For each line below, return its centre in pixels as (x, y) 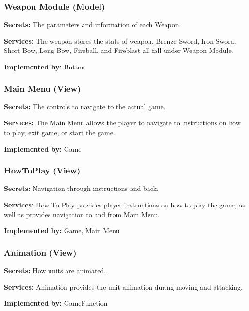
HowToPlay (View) (42, 170)
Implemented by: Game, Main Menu (62, 231)
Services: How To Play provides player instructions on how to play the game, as (125, 205)
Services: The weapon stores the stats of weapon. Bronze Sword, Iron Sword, (120, 41)
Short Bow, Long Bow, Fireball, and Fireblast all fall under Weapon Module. (119, 50)
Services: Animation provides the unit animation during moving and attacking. (124, 286)
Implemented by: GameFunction (56, 303)
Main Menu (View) (42, 88)
